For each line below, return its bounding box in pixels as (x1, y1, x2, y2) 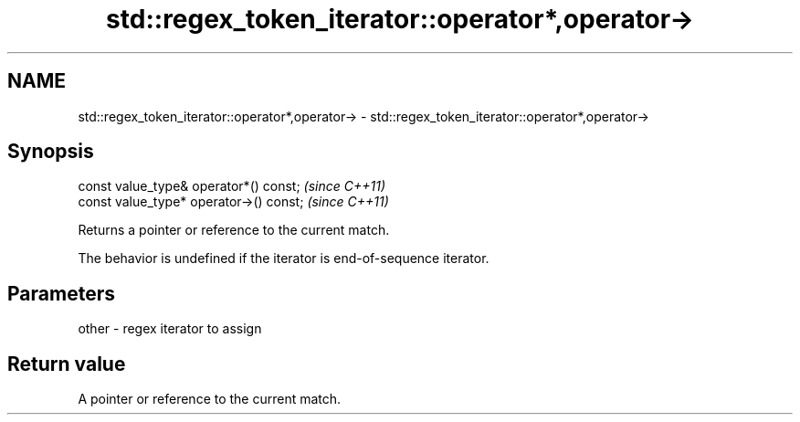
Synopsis (7, 140, 94, 164)
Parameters (7, 281, 115, 305)
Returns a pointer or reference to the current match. (78, 222, 390, 238)
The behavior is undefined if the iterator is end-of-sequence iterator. (78, 250, 489, 267)
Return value (7, 352, 126, 375)
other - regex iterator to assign (78, 321, 262, 337)
